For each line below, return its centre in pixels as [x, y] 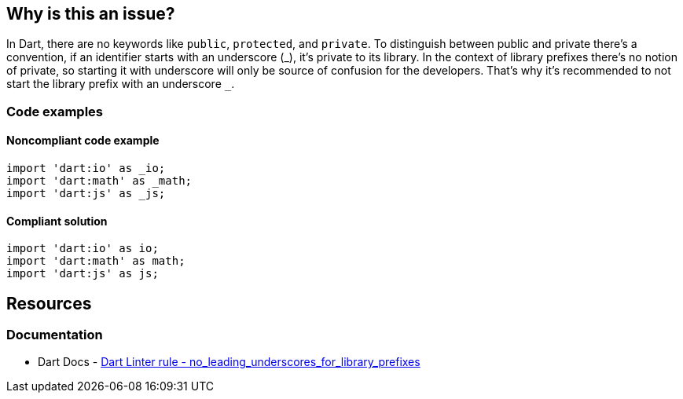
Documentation [55, 335]
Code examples [55, 111]
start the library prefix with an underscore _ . [121, 84]
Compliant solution [57, 221]
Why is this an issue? [91, 14]
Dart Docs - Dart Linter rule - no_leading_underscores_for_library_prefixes [229, 362]
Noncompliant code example [83, 141]
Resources [49, 303]
